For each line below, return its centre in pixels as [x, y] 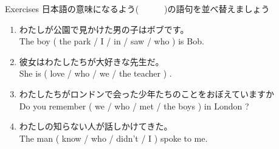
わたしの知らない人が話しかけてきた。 [96, 126]
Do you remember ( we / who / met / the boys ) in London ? [134, 106]
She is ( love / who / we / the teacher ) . [95, 73]
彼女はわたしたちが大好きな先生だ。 [91, 61]
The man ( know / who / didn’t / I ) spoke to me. [113, 138]
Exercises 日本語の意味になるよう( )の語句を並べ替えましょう [137, 9]
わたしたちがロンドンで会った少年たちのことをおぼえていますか [147, 93]
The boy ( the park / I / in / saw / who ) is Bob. [112, 41]
